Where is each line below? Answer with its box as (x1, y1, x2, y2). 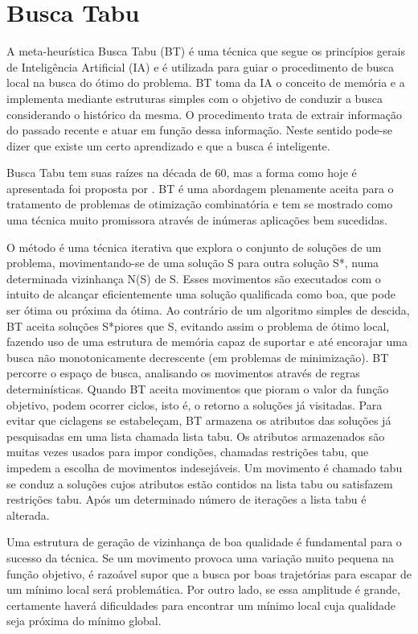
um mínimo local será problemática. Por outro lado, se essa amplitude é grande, (6, 581, 400, 598)
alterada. (6, 506, 50, 523)
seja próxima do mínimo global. (6, 612, 162, 629)
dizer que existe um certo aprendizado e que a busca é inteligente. (6, 137, 330, 154)
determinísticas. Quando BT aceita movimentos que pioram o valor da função (6, 381, 389, 397)
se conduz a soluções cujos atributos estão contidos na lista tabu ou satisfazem (6, 475, 393, 492)
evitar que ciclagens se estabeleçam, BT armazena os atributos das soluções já (6, 412, 391, 429)
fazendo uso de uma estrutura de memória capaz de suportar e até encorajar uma (6, 333, 408, 350)
